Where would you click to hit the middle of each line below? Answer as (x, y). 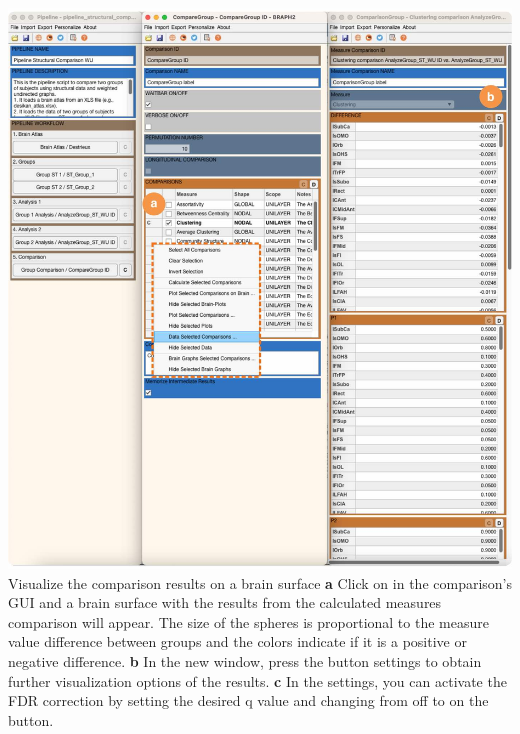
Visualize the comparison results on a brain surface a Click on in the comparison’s (260, 582)
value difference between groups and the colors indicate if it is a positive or (237, 641)
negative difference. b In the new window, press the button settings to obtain (245, 661)
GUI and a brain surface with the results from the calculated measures (225, 602)
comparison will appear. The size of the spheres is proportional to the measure (248, 621)
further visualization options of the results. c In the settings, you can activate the (257, 680)
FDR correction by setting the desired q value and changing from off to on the (248, 700)
